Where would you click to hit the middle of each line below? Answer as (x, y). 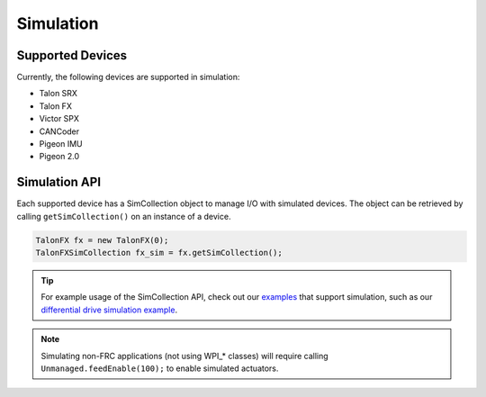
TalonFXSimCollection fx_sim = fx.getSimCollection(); (159, 253)
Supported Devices (72, 55)
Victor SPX (59, 119)
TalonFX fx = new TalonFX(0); (102, 240)
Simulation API (59, 182)
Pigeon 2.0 (59, 157)
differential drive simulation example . (109, 310)
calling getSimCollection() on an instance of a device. (124, 216)
